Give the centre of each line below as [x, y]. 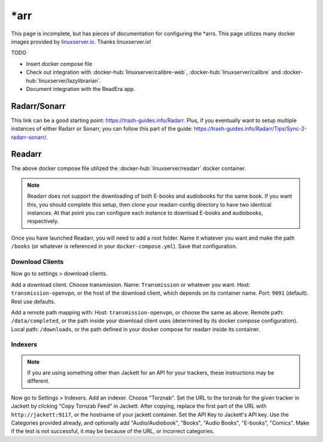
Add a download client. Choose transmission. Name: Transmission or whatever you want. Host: [131, 284]
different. [39, 381]
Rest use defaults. [33, 301]
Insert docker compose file [59, 63]
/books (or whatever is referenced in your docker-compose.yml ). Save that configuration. [124, 246]
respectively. [43, 221]
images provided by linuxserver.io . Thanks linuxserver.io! [81, 41]
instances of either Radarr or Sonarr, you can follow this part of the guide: [102, 129]
